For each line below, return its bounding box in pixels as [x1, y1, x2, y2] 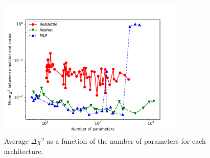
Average [4, 135, 29, 146]
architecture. [4, 145, 43, 156]
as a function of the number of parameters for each [46, 135, 206, 146]
